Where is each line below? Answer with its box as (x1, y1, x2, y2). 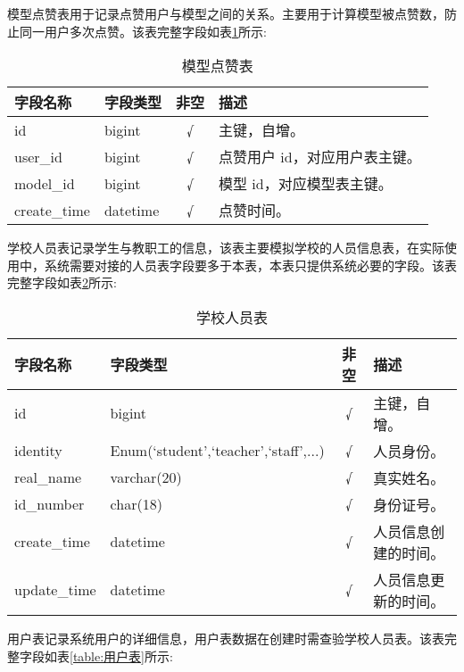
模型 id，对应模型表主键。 (218, 173, 393, 195)
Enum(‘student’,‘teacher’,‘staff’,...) (110, 440, 325, 461)
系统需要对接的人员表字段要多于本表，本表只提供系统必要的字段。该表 (44, 255, 457, 274)
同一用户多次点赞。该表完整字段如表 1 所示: (19, 21, 267, 40)
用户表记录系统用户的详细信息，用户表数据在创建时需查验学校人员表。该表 (7, 628, 444, 647)
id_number (14, 494, 85, 515)
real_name (14, 467, 82, 488)
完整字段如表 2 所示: (7, 273, 117, 292)
